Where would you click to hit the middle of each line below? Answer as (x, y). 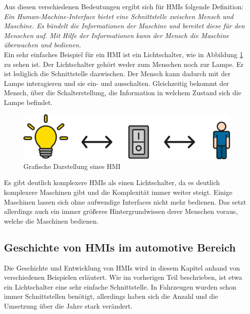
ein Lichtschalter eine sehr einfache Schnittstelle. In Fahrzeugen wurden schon (120, 286)
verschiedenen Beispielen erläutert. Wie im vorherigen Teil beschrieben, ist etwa (123, 277)
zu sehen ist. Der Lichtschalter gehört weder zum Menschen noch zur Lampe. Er (124, 64)
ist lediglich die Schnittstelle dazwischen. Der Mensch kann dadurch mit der (117, 73)
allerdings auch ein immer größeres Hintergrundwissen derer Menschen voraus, (121, 211)
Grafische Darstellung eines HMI (72, 166)
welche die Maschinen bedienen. (51, 220)
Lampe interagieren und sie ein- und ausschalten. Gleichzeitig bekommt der (116, 83)
